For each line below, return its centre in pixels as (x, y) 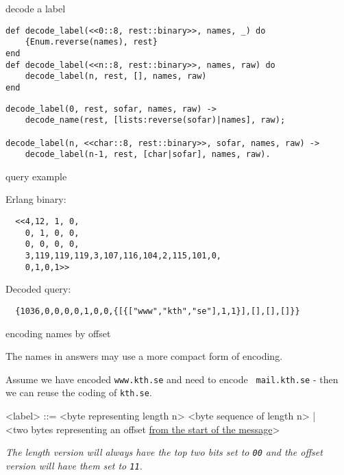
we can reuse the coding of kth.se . (79, 392)
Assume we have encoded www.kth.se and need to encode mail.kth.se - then (172, 379)
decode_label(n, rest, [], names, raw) (116, 76)
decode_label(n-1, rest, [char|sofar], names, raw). (148, 155)
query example (36, 176)
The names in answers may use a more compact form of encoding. (144, 356)
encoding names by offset (58, 333)
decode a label (36, 8)
